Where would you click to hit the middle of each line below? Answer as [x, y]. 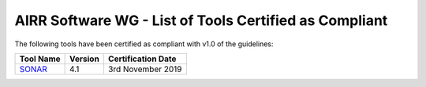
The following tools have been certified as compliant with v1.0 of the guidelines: [144, 44]
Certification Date [142, 59]
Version [85, 59]
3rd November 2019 [145, 69]
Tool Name [40, 59]
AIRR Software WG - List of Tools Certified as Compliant [201, 20]
